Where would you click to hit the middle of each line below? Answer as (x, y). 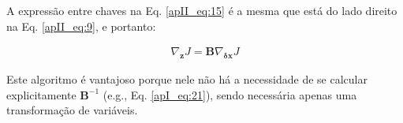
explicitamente (41, 94)
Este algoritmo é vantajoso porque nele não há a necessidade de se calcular (187, 79)
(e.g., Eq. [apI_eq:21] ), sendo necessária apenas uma (230, 94)
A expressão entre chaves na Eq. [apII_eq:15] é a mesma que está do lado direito (202, 10)
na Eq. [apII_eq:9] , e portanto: (81, 26)
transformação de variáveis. (72, 110)
